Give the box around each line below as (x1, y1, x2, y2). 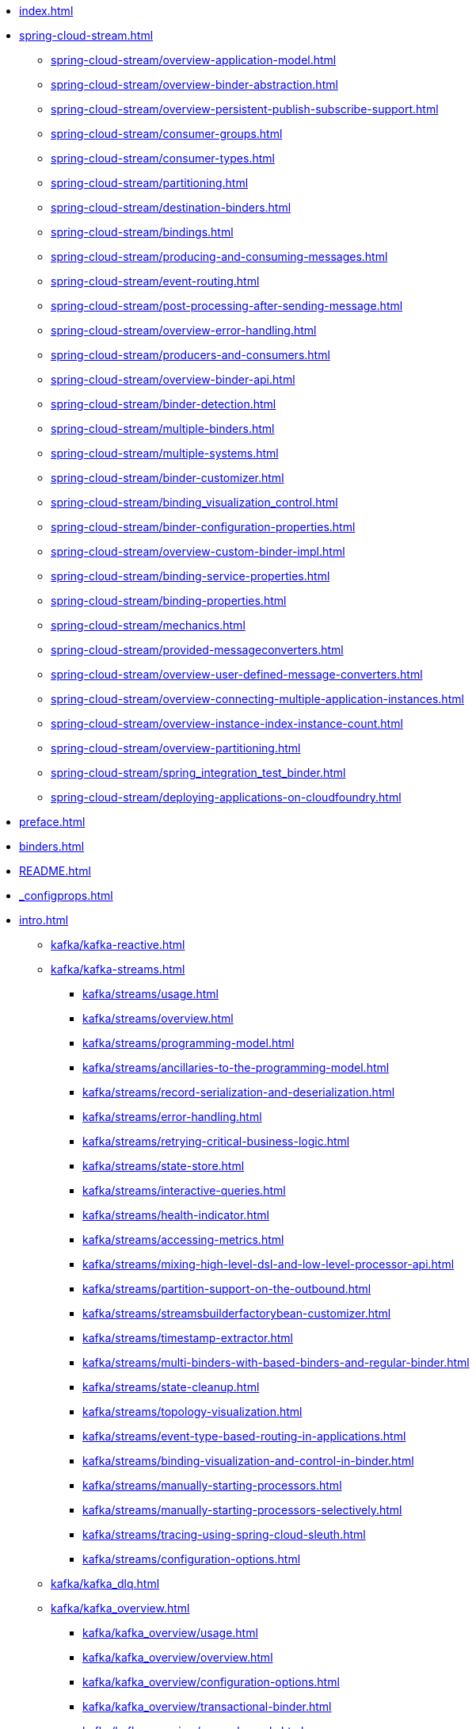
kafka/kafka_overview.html (51, 1601, 190, 1615)
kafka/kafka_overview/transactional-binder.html (82, 1700, 332, 1713)
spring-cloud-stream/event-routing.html (51, 274, 260, 288)
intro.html (19, 913, 69, 927)
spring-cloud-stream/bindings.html (51, 225, 234, 239)
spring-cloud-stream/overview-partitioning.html (51, 741, 301, 755)
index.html (19, 4, 74, 17)
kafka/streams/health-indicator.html (82, 1208, 269, 1222)
